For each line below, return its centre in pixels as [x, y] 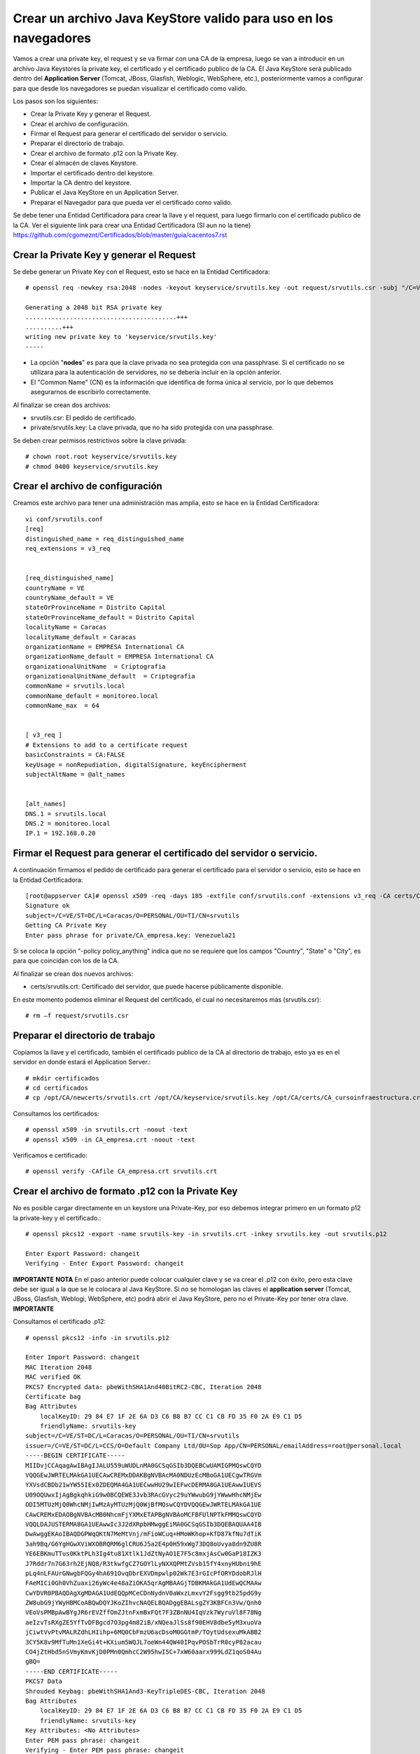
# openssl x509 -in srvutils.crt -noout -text [107, 1130]
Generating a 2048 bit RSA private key [94, 308]
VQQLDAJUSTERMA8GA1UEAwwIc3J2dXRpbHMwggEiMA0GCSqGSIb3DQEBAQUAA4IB [143, 1524]
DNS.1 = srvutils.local [66, 814]
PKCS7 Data [44, 1681]
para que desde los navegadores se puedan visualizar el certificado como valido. [130, 88]
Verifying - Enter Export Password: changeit [105, 1264]
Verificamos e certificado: [50, 1155]
